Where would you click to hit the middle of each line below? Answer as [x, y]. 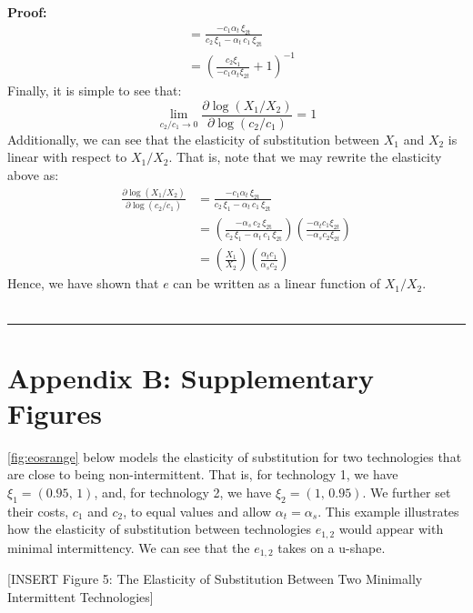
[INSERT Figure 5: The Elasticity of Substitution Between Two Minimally [215, 579]
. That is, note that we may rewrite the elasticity [305, 157]
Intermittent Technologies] [81, 596]
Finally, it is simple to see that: [95, 90]
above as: [33, 175]
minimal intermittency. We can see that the [129, 547]
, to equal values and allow [197, 511]
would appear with [391, 529]
